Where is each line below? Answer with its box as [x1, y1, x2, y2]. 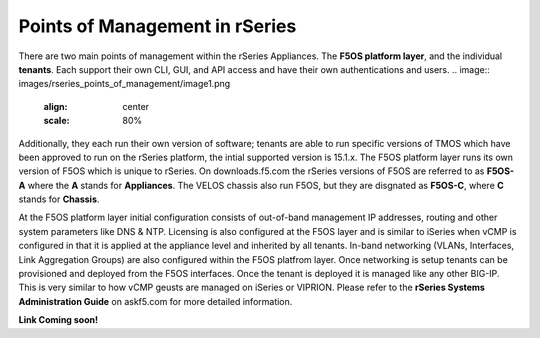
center [122, 100, 150, 112]
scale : [43, 115, 70, 127]
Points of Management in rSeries [18, 15, 297, 37]
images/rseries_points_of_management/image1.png [18, 78, 231, 90]
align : [43, 100, 68, 112]
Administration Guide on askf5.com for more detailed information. [18, 295, 293, 307]
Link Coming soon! [18, 314, 99, 326]
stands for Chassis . [18, 193, 100, 205]
